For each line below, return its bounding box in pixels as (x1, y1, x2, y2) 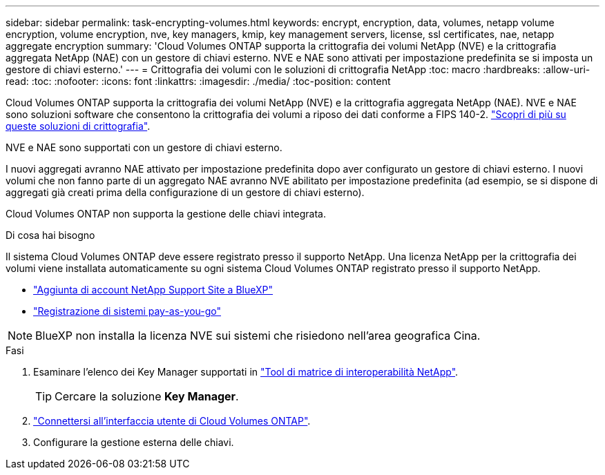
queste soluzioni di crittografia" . (6, 120, 151, 132)
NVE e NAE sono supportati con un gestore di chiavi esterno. (6, 142, 282, 153)
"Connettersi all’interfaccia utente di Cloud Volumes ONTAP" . (33, 415, 311, 427)
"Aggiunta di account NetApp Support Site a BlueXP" (33, 284, 273, 295)
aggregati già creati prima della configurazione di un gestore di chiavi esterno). (6, 186, 365, 198)
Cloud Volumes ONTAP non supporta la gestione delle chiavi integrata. (6, 208, 326, 220)
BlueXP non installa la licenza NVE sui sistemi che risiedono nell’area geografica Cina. (35, 329, 481, 342)
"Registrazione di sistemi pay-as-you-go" (33, 305, 221, 317)
